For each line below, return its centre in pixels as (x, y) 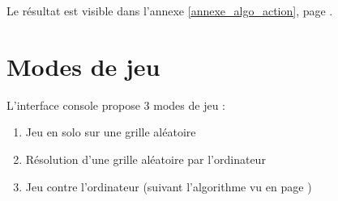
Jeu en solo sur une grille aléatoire (111, 132)
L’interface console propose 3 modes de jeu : (116, 105)
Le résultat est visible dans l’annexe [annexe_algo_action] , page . (170, 10)
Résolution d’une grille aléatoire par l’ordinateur (145, 159)
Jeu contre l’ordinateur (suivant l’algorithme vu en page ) (169, 186)
